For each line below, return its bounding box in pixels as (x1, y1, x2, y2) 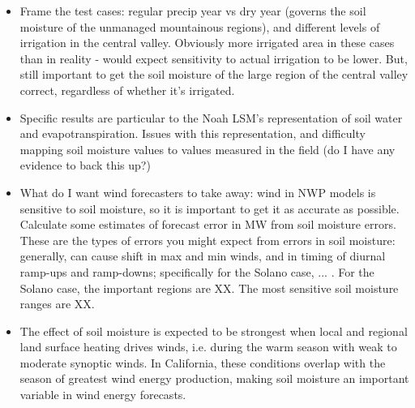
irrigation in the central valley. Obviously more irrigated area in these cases (19, 34, 395, 51)
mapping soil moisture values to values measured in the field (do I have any (19, 140, 396, 157)
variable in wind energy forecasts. (19, 386, 186, 403)
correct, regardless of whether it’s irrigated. (19, 81, 235, 98)
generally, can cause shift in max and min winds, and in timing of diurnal (19, 247, 386, 264)
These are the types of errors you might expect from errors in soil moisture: (19, 231, 396, 248)
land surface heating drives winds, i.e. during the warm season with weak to (19, 338, 397, 355)
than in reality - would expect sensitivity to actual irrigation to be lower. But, (19, 49, 408, 67)
